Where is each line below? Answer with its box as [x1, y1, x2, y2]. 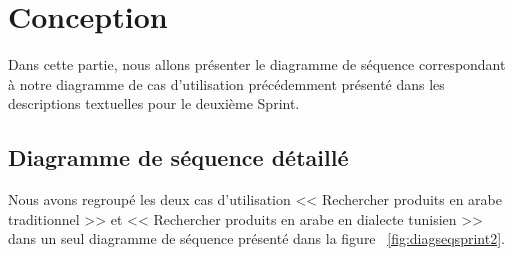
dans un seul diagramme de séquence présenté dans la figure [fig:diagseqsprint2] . [8, 228, 505, 249]
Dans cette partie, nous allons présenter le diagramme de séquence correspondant [8, 54, 506, 75]
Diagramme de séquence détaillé [8, 142, 349, 173]
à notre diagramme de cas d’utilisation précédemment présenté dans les [8, 73, 445, 94]
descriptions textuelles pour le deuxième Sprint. [8, 93, 300, 114]
